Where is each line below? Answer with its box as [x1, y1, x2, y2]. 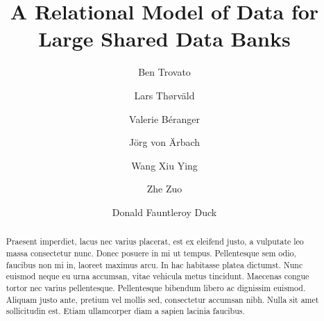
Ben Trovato [138, 65, 191, 79]
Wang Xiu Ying [131, 158, 198, 172]
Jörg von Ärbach [128, 135, 201, 149]
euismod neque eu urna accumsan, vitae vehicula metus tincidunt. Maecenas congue [6, 270, 309, 282]
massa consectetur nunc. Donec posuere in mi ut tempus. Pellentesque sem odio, [6, 247, 296, 258]
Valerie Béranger [129, 111, 200, 126]
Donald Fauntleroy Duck [112, 204, 217, 219]
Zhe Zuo [146, 181, 182, 196]
